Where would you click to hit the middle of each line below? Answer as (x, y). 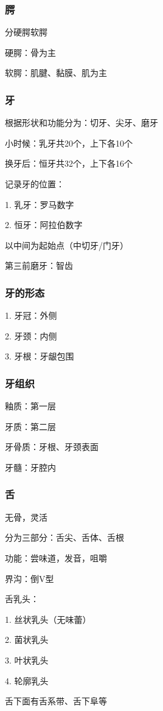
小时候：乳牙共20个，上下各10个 (69, 143)
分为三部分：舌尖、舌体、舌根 (64, 537)
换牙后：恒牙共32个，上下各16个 (69, 163)
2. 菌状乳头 (27, 640)
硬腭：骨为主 (30, 52)
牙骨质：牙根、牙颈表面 (52, 447)
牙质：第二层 (30, 426)
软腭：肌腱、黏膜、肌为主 (56, 73)
